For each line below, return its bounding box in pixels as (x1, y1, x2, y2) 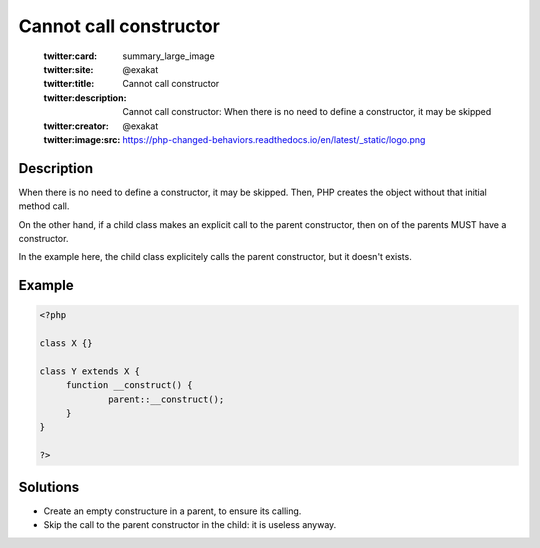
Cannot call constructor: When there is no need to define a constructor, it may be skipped (122, 106, 492, 118)
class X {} (39, 338, 93, 349)
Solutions (18, 478, 80, 495)
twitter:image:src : (43, 133, 121, 145)
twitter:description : (43, 91, 127, 104)
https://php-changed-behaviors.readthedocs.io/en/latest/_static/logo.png (122, 133, 426, 145)
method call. (18, 200, 70, 212)
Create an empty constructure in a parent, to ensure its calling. (43, 505, 302, 517)
